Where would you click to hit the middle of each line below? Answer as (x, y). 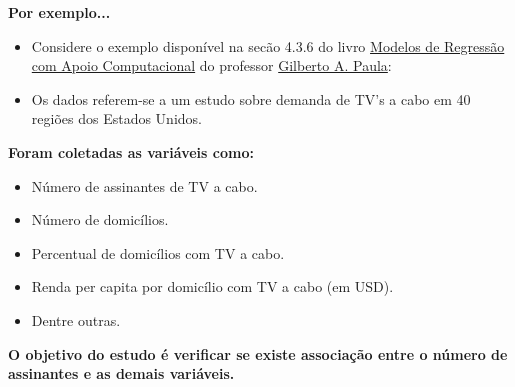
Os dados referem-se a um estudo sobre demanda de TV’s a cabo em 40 (251, 98)
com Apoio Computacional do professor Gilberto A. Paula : (211, 65)
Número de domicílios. (100, 219)
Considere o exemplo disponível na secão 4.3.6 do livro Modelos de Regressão (268, 45)
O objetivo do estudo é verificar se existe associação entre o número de (258, 353)
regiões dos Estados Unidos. (116, 118)
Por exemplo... (59, 12)
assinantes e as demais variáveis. (121, 373)
